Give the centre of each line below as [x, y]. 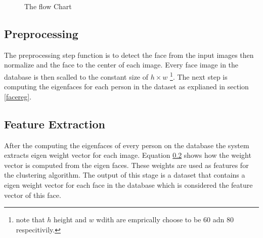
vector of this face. [33, 195]
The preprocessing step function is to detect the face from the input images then [129, 55]
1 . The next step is [199, 76]
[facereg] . [18, 96]
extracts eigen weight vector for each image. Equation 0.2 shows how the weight [128, 155]
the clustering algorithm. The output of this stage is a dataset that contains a [125, 175]
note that [30, 219]
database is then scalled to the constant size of [76, 76]
